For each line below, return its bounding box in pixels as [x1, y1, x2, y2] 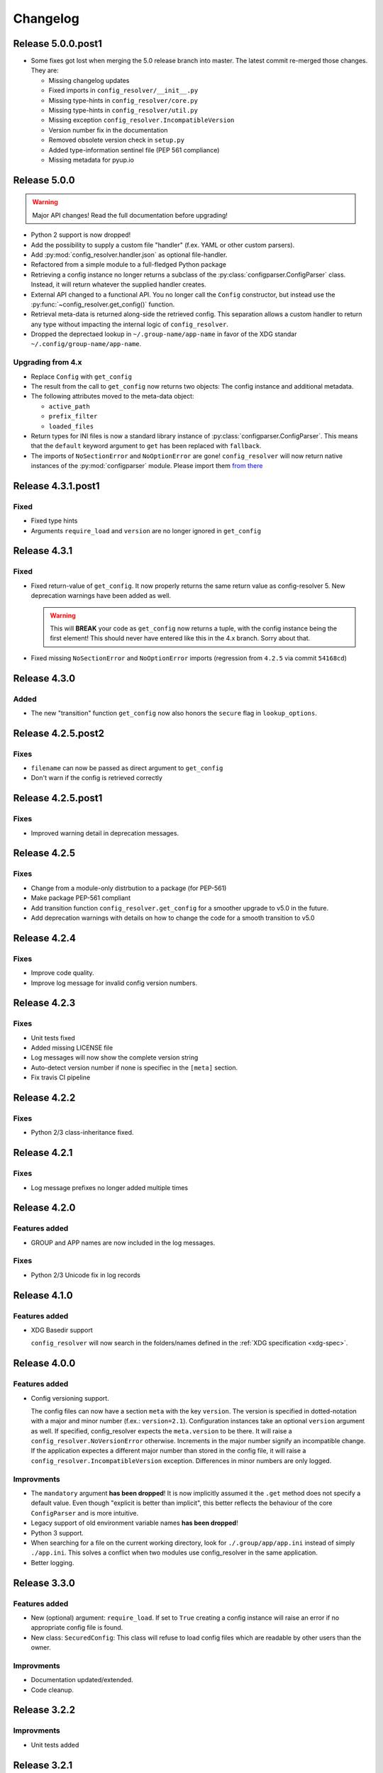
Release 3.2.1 [13, 1759, 73, 1771]
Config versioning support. [30, 1394, 109, 1402]
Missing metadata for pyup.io [48, 155, 135, 164]
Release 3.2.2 [13, 1704, 76, 1716]
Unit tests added [30, 1740, 79, 1749]
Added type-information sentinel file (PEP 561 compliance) [48, 145, 220, 154]
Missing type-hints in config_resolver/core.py [48, 96, 199, 104]
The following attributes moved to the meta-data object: [30, 392, 194, 401]
